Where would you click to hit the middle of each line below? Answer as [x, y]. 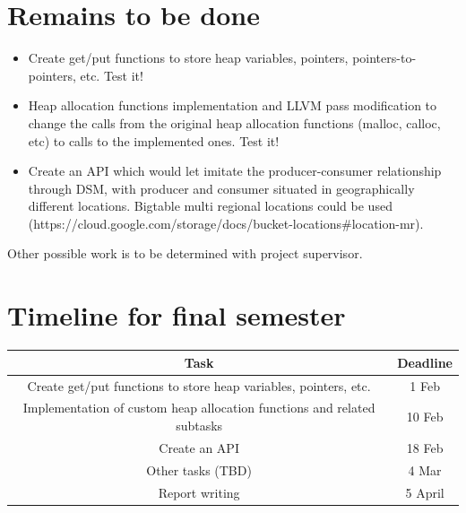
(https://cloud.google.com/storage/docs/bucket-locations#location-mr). [226, 223]
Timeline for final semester [177, 315]
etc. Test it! [112, 75]
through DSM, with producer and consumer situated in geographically [221, 188]
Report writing [199, 492]
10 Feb [425, 417]
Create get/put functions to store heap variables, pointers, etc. [199, 385]
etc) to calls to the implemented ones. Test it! [154, 140]
